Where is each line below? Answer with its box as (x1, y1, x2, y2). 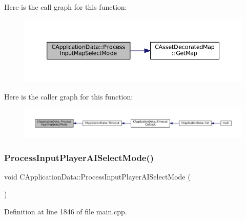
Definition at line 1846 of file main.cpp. (4, 206, 127, 216)
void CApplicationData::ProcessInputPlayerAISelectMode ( (4, 171, 191, 182)
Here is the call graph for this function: (4, 2, 127, 12)
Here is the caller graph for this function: (4, 91, 133, 102)
